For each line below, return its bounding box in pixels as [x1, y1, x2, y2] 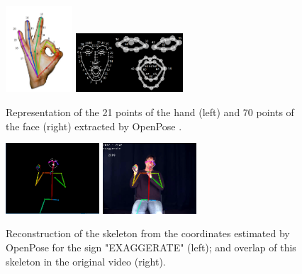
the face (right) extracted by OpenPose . [6, 118, 182, 133]
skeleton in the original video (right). [6, 253, 166, 268]
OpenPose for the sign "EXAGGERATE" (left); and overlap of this [6, 240, 296, 255]
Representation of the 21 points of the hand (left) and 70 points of [6, 104, 294, 119]
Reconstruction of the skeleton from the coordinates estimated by [6, 226, 290, 241]
